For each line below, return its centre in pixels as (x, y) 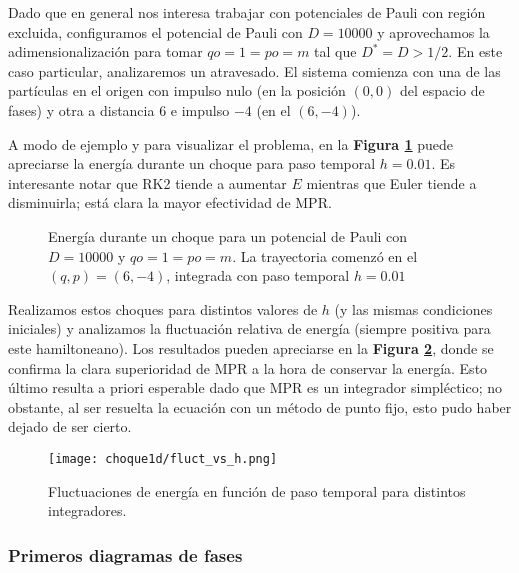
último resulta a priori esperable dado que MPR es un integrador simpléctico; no (255, 387)
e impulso (200, 109)
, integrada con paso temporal (258, 275)
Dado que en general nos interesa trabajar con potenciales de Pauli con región (247, 12)
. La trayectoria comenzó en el (325, 255)
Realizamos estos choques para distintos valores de (163, 308)
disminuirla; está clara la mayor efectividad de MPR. (170, 202)
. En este (475, 51)
